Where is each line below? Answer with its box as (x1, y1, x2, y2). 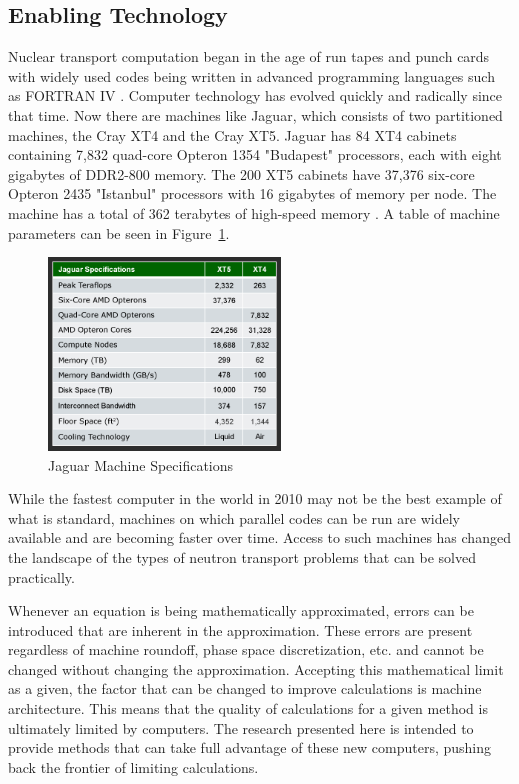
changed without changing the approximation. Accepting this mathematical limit (8, 658, 504, 679)
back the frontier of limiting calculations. (8, 756, 259, 777)
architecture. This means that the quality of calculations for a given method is (8, 698, 488, 719)
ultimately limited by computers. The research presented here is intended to (8, 717, 474, 738)
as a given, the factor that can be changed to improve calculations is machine (8, 678, 482, 699)
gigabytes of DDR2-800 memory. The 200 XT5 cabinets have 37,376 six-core (8, 163, 475, 184)
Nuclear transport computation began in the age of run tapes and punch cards (8, 46, 490, 67)
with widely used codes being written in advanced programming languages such (8, 65, 495, 86)
